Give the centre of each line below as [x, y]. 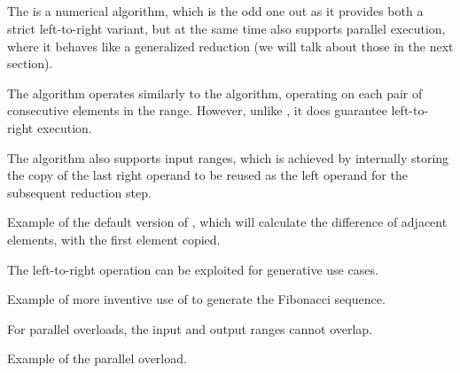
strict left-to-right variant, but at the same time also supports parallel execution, [226, 28]
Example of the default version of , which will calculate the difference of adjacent [227, 222]
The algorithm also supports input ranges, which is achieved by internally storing [228, 157]
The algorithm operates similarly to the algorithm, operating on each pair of [215, 93]
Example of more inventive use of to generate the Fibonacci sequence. [196, 299]
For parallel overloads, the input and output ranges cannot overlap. [190, 328]
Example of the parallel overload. [97, 358]
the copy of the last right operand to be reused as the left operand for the [207, 175]
